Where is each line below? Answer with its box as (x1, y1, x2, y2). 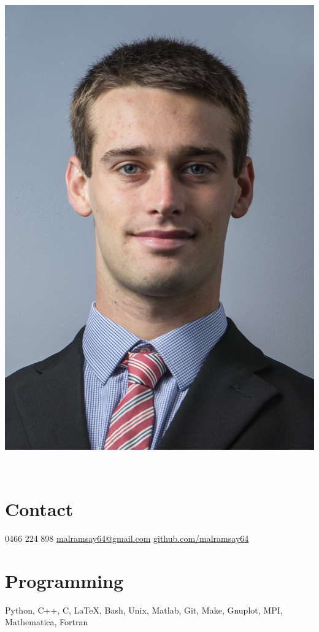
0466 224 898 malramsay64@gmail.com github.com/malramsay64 (5, 532, 249, 545)
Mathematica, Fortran (5, 615, 88, 628)
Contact (5, 496, 74, 522)
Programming (5, 568, 123, 593)
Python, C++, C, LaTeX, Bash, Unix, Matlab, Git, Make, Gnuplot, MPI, (5, 603, 283, 616)
